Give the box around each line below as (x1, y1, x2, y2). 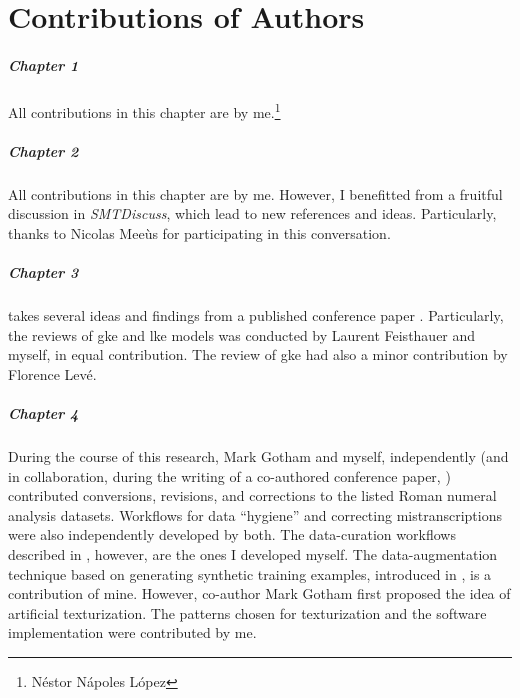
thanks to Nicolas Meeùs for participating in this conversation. (8, 222, 391, 243)
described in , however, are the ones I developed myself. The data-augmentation (8, 544, 498, 564)
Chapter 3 (8, 262, 79, 283)
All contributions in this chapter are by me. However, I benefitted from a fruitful (8, 183, 503, 204)
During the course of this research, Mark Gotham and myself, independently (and (8, 446, 509, 467)
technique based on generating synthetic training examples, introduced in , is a (8, 563, 492, 584)
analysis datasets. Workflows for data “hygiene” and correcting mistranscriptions (8, 504, 502, 525)
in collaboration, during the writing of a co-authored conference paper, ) (8, 465, 451, 486)
